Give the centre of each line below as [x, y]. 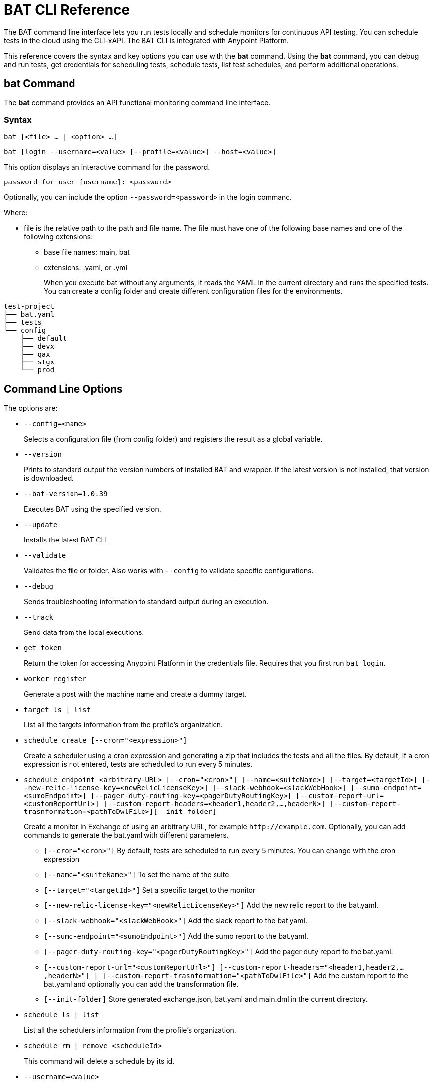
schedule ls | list [62, 1015]
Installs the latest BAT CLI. [67, 540]
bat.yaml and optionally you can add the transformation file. [141, 984]
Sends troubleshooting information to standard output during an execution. [146, 602]
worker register [55, 679]
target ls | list [57, 710]
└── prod [37, 370]
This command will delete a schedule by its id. [99, 1061]
